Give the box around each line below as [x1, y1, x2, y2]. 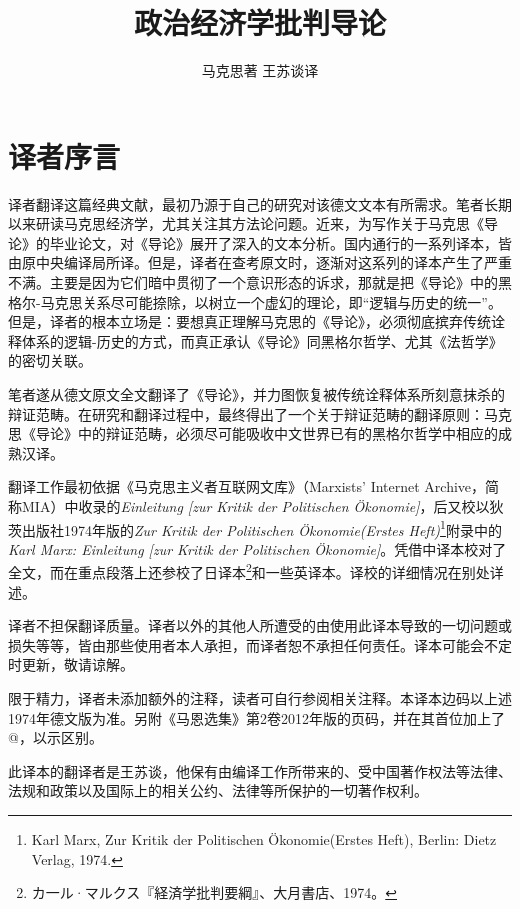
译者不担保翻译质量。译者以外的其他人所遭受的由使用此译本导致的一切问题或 [8, 615, 512, 636]
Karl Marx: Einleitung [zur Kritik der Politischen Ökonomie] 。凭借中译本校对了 [8, 538, 507, 559]
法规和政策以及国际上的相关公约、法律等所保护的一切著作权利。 [8, 780, 428, 801]
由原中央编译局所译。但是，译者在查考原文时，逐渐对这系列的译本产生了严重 [8, 252, 512, 273]
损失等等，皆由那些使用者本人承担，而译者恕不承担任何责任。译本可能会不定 [8, 634, 512, 655]
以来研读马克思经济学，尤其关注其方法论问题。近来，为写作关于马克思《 [8, 213, 484, 234]
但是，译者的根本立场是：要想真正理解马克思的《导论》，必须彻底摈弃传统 [8, 311, 491, 332]
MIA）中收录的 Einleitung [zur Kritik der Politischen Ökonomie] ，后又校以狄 [21, 495, 504, 516]
